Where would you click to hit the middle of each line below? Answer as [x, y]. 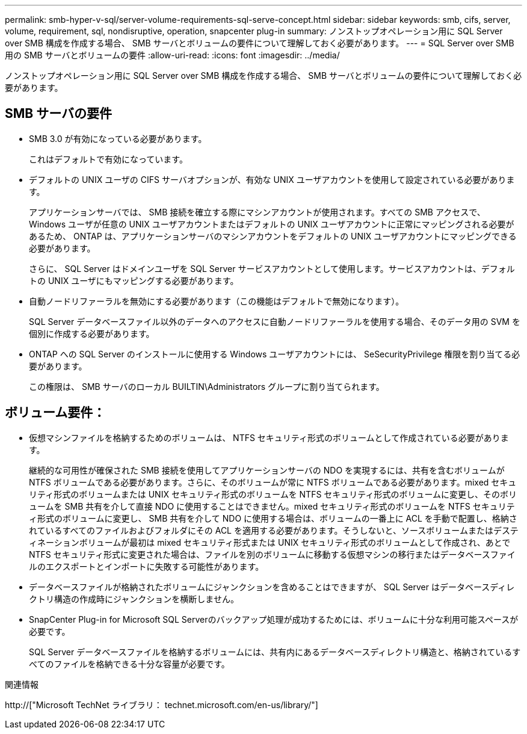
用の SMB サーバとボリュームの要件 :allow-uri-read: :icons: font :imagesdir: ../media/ [172, 55]
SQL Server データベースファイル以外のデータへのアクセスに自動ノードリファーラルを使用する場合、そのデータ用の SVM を [275, 321]
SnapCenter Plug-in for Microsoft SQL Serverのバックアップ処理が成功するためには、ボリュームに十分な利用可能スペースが [274, 619]
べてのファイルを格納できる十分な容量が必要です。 [129, 664]
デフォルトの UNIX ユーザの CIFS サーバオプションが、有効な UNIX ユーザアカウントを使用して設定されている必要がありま [272, 179]
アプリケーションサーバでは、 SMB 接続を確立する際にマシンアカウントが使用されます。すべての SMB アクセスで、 [257, 212]
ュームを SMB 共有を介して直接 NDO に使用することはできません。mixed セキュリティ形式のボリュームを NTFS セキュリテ [272, 506]
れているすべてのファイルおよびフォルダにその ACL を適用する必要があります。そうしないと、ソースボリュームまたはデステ [274, 530]
